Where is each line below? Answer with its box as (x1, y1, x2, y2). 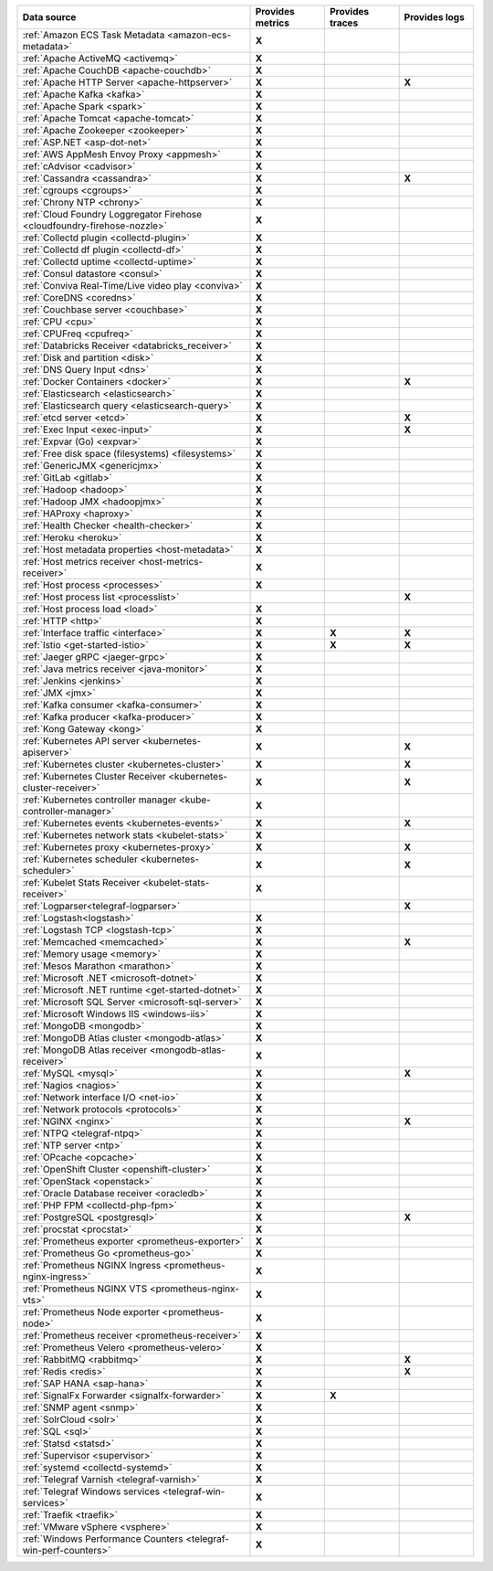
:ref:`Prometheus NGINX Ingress (22, 1259, 162, 1271)
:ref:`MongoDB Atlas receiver (22, 1044, 148, 1056)
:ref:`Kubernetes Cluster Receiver (22, 770, 166, 782)
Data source (22, 11, 77, 23)
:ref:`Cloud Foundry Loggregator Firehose (22, 208, 203, 220)
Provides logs (404, 11, 465, 23)
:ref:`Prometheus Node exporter (22, 1306, 160, 1318)
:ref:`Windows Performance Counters (22, 1533, 184, 1544)
